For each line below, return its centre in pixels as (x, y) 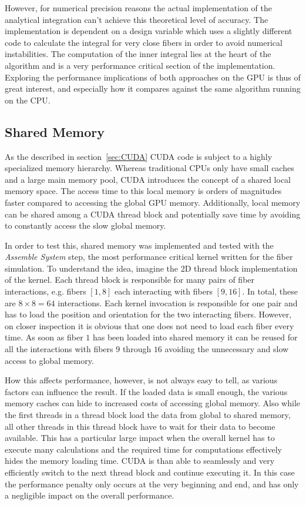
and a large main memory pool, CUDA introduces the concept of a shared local (148, 179)
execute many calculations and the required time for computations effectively (143, 449)
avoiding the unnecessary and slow (227, 349)
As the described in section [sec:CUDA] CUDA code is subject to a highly (139, 156)
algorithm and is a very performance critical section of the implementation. (140, 65)
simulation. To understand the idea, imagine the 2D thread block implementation (151, 268)
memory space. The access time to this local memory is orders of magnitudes (143, 191)
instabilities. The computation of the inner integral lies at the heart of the (138, 54)
